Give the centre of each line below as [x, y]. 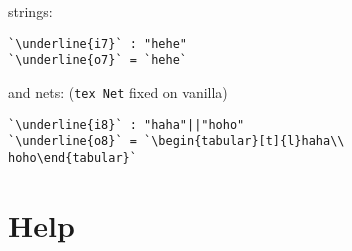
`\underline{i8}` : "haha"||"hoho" [126, 124]
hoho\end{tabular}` [72, 157]
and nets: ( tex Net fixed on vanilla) [118, 91]
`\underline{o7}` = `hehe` [97, 60]
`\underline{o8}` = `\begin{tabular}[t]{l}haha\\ [176, 141]
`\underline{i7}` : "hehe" [97, 43]
